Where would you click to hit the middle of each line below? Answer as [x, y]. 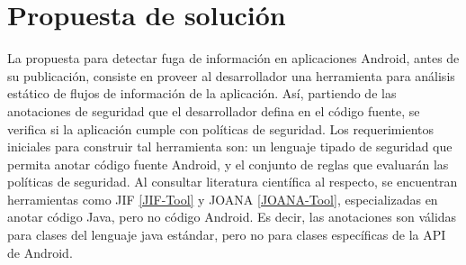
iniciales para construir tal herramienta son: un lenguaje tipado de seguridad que [230, 146]
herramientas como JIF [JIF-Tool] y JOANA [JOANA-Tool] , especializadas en [223, 199]
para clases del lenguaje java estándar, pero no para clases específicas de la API [227, 235]
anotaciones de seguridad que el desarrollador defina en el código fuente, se [214, 110]
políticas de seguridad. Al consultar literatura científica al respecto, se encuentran [233, 182]
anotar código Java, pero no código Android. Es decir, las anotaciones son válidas [232, 217]
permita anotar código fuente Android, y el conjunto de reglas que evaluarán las [228, 164]
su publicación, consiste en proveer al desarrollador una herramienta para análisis [231, 75]
